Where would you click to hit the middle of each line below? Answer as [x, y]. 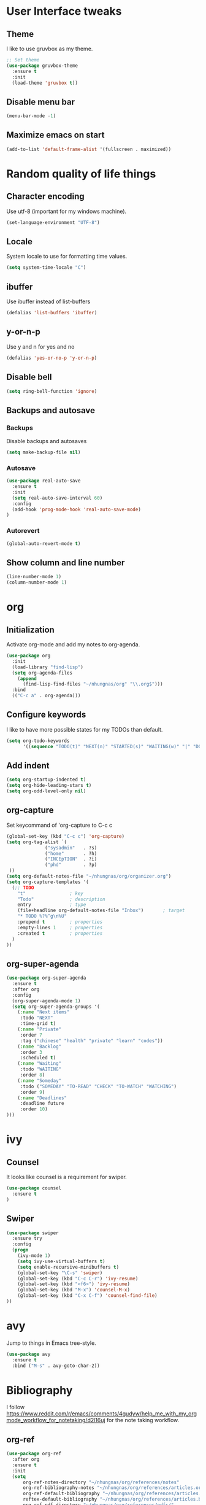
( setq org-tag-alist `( [37, 842]
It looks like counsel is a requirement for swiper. [67, 1177]
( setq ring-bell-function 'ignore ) [52, 391]
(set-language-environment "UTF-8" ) [53, 222]
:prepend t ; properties [60, 922]
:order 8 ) [32, 1075]
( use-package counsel [34, 1188]
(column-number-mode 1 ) [37, 582]
